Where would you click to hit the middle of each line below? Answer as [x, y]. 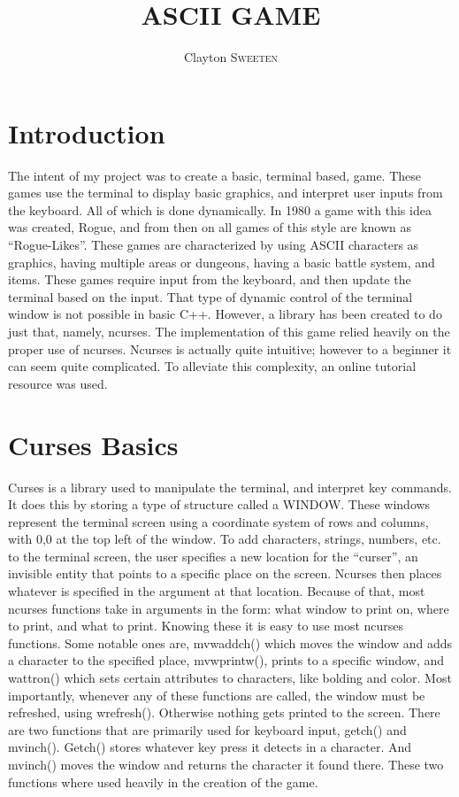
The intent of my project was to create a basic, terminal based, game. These [215, 175]
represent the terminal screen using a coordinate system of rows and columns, [218, 521]
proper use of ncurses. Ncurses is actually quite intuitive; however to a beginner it [230, 348]
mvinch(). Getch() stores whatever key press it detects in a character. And [210, 747]
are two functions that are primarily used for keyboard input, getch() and [207, 729]
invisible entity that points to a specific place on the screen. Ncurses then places [225, 573]
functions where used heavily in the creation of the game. [163, 782]
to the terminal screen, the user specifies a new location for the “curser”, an [213, 556]
